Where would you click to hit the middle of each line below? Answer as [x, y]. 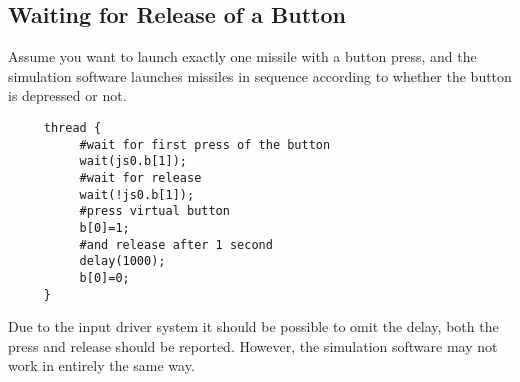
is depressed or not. [67, 95]
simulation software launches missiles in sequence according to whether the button [260, 75]
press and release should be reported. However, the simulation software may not [253, 345]
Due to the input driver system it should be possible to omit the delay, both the [253, 326]
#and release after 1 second [176, 244]
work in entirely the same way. [101, 365]
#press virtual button [154, 211]
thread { [72, 127]
